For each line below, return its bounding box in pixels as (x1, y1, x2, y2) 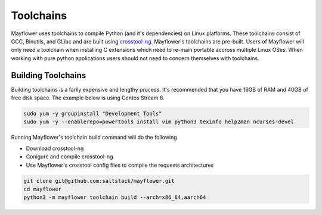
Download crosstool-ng (26, 145, 84, 152)
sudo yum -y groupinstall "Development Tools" (23, 110, 162, 117)
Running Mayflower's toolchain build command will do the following (11, 134, 177, 141)
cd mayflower (23, 185, 62, 192)
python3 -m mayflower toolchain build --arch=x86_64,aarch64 (23, 194, 206, 201)
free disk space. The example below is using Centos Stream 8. (11, 94, 165, 101)
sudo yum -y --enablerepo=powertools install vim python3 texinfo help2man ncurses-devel (23, 119, 295, 125)
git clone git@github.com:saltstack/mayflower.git (23, 177, 175, 184)
